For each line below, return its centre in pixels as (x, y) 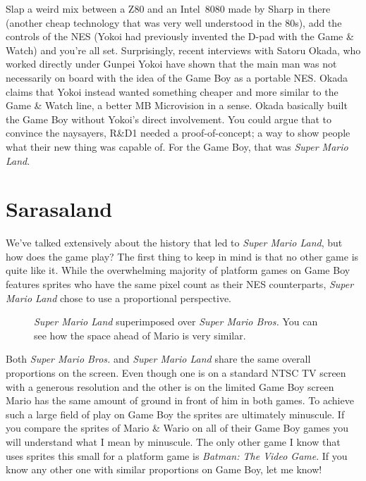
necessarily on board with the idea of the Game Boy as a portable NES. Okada (177, 77)
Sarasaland (59, 209)
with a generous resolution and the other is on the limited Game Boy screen (170, 386)
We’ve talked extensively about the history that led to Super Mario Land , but (174, 243)
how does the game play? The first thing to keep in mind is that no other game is (182, 256)
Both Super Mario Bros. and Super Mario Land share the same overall (158, 359)
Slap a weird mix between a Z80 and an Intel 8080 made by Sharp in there (168, 8)
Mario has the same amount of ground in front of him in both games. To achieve (180, 400)
